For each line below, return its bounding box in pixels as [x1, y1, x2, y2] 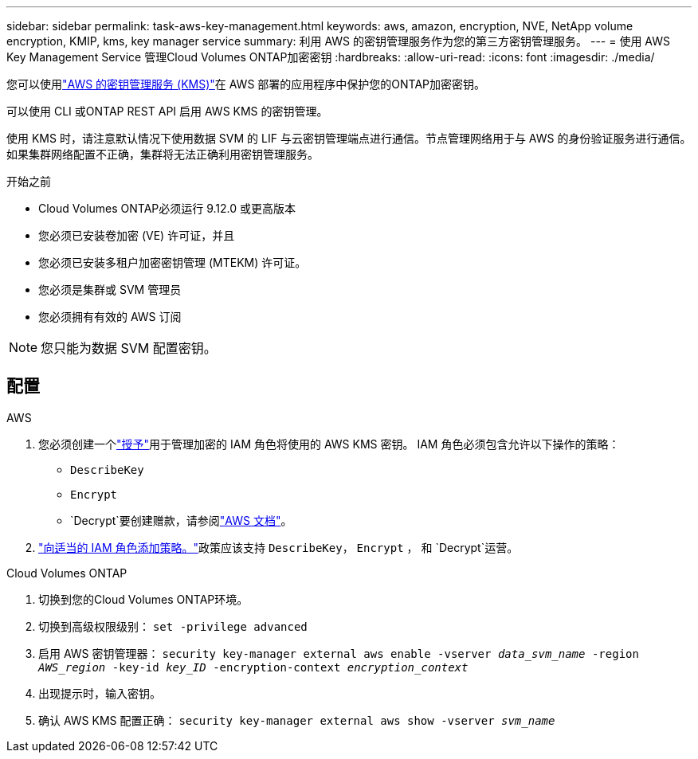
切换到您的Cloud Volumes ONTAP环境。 [38, 592, 249, 606]
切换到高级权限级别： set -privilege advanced [38, 619, 308, 633]
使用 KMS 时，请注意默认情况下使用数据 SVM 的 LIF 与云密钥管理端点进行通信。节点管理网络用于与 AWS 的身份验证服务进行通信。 [6, 131, 692, 145]
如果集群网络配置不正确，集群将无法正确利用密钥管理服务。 [6, 147, 319, 161]
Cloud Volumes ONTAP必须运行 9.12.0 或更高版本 [38, 201, 296, 215]
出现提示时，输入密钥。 [38, 686, 161, 700]
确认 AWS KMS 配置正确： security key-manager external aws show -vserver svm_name [38, 713, 555, 727]
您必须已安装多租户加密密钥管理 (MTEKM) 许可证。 [38, 256, 307, 269]
